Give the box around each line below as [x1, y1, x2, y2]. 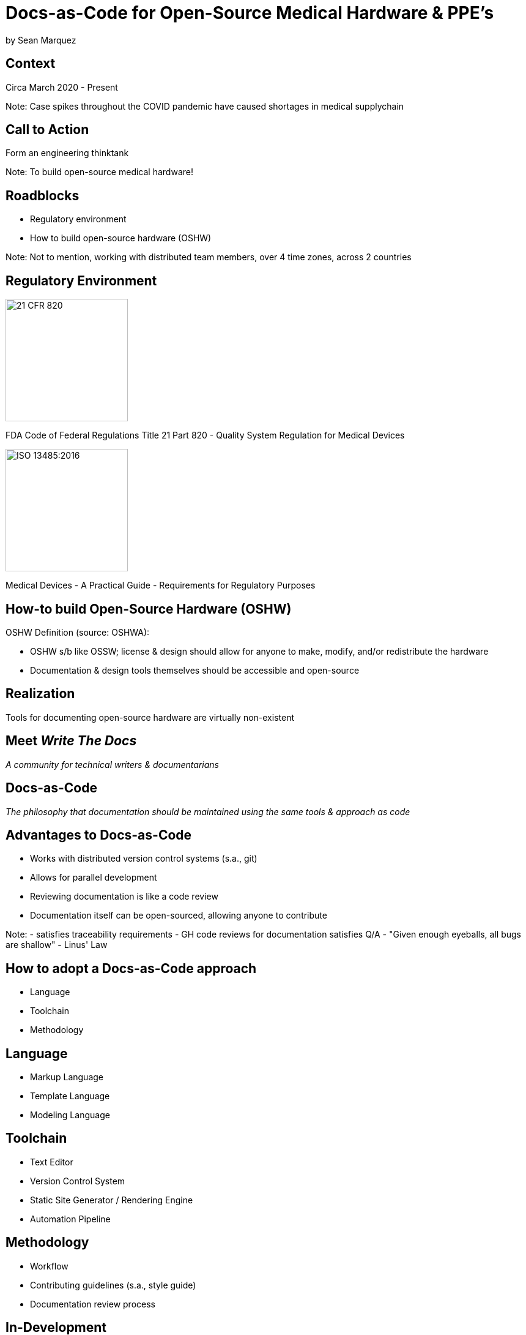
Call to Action [6, 122, 89, 138]
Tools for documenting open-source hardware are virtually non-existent [6, 712, 295, 723]
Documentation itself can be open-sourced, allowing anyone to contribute [30, 910, 327, 921]
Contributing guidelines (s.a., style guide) [30, 1279, 196, 1290]
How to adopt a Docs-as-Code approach [6, 960, 257, 976]
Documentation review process [30, 1298, 155, 1309]
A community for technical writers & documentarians [6, 759, 219, 770]
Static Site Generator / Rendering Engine [30, 1194, 193, 1205]
